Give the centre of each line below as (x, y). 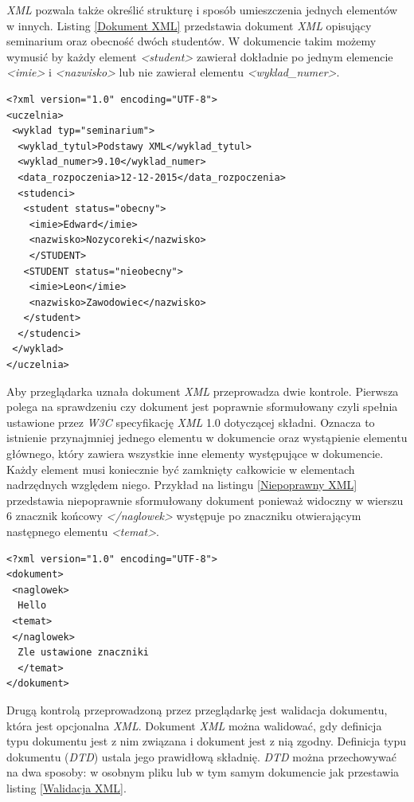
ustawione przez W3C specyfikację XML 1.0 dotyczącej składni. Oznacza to (191, 422)
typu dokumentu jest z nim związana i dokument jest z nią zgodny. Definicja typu (207, 741)
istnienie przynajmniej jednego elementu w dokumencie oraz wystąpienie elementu (207, 438)
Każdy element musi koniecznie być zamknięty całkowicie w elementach (181, 469)
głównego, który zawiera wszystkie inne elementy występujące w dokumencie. (195, 454)
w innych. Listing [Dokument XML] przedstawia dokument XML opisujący (189, 25)
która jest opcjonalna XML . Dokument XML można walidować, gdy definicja (194, 725)
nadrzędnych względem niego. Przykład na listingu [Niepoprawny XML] (182, 485)
